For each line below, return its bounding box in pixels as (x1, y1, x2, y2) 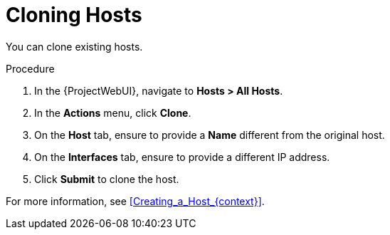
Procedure (6, 62, 55, 75)
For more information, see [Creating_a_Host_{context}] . (6, 194, 265, 207)
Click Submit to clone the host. (34, 172, 179, 185)
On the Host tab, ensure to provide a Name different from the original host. (34, 128, 385, 141)
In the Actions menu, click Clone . (34, 106, 191, 119)
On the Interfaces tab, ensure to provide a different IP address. (34, 150, 330, 163)
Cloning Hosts (6, 3, 142, 27)
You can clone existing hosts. (6, 40, 143, 53)
